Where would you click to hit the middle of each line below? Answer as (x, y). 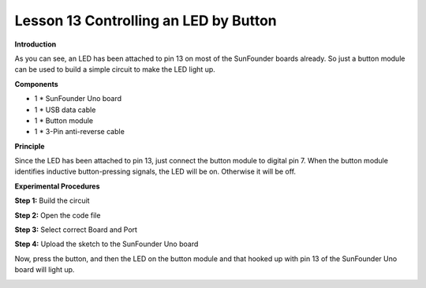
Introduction (35, 44)
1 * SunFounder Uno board (78, 99)
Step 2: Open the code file (58, 215)
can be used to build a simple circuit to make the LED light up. (115, 69)
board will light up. (45, 270)
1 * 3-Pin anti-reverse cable (80, 132)
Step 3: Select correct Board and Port (76, 230)
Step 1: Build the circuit (52, 200)
